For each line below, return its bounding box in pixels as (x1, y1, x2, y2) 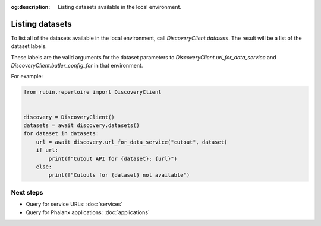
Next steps (11, 188, 43, 196)
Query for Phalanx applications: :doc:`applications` (26, 209, 150, 216)
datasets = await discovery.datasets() (23, 122, 140, 129)
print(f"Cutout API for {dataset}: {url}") (48, 155, 178, 162)
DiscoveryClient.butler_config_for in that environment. (11, 62, 143, 69)
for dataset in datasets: (23, 130, 99, 137)
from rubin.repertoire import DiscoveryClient (23, 89, 162, 96)
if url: (36, 147, 59, 154)
